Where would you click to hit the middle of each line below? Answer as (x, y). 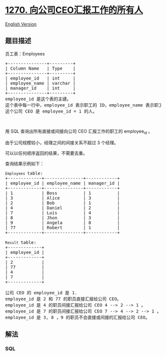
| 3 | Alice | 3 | (62, 198)
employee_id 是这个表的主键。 (38, 99)
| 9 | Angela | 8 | (62, 222)
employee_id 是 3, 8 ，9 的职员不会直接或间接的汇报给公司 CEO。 (78, 317)
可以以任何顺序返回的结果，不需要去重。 (46, 153)
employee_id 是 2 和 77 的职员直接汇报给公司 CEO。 (63, 299)
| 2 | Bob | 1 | (62, 203)
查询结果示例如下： (25, 163)
